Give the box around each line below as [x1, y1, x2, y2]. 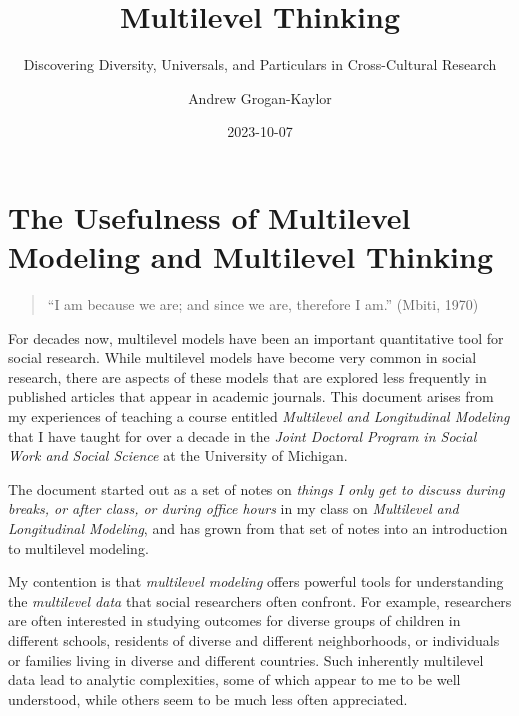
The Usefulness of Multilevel [8, 196, 411, 237]
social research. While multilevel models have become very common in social [8, 347, 477, 368]
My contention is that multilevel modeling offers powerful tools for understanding [8, 571, 504, 592]
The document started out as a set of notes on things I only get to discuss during [8, 478, 505, 499]
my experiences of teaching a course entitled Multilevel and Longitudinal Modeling [8, 406, 510, 426]
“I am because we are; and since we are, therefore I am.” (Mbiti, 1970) [47, 294, 479, 315]
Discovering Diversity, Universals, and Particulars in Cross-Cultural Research [23, 54, 497, 75]
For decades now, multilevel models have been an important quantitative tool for [8, 327, 504, 348]
